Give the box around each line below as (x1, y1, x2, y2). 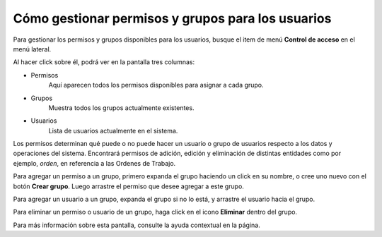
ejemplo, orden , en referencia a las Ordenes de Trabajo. (13, 159, 176, 167)
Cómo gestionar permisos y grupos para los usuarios (13, 11, 332, 26)
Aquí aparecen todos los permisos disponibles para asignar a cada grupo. (48, 81, 265, 90)
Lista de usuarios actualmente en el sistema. (48, 126, 178, 135)
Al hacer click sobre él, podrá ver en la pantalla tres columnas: (13, 58, 195, 66)
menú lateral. (13, 44, 52, 53)
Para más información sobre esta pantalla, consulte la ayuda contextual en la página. (13, 221, 261, 229)
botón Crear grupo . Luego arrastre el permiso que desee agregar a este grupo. (13, 182, 244, 190)
